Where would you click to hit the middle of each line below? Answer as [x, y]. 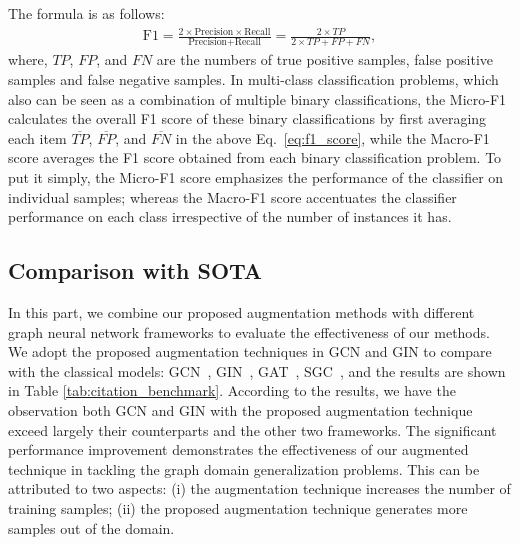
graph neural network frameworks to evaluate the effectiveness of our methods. [249, 331]
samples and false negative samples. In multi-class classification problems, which [253, 79]
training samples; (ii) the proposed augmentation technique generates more [238, 507]
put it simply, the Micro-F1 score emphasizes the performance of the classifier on [256, 177]
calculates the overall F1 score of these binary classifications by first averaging [247, 118]
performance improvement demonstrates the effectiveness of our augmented [238, 449]
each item [37, 137]
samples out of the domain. [91, 527]
